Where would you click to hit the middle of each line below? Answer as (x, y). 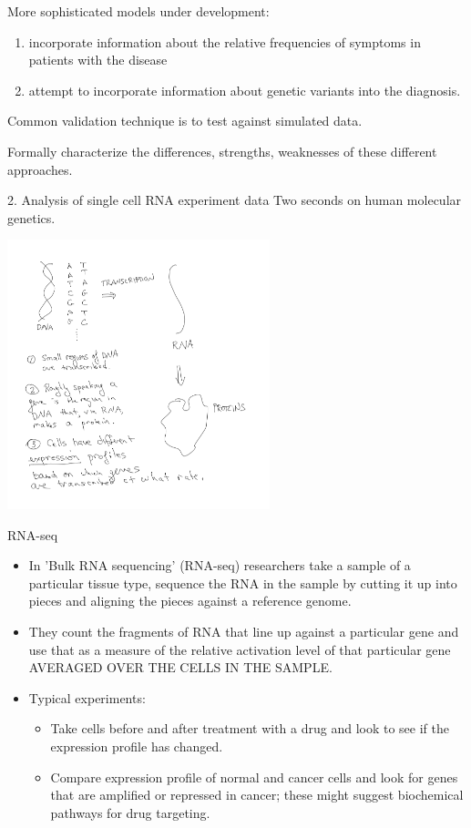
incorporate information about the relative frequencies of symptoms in (225, 41)
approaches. (40, 169)
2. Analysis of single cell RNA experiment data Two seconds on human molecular (235, 200)
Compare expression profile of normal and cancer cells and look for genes (254, 777)
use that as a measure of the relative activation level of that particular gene (240, 649)
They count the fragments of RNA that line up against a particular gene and (244, 632)
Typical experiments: (87, 697)
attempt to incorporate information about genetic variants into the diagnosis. (245, 90)
